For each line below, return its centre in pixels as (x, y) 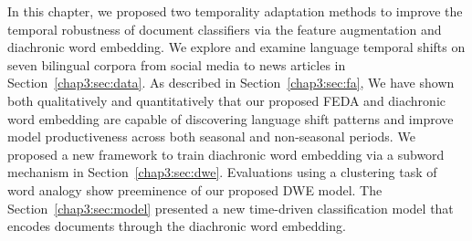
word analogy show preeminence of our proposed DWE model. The (195, 189)
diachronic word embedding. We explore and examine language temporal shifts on (236, 47)
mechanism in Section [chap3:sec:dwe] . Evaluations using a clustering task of (222, 172)
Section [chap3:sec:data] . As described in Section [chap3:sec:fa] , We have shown (231, 83)
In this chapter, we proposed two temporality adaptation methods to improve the (235, 11)
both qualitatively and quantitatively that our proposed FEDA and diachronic (226, 100)
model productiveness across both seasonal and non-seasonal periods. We (211, 136)
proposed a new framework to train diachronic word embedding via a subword (226, 154)
